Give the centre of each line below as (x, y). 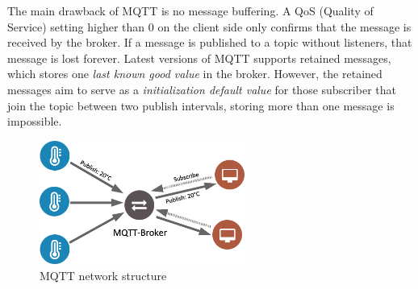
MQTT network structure (103, 275)
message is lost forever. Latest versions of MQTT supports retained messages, (199, 58)
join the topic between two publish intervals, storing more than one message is (201, 105)
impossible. (35, 121)
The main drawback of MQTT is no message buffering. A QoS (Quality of (190, 10)
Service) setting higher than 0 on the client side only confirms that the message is (209, 26)
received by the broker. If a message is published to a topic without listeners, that (210, 42)
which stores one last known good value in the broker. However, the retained (195, 74)
